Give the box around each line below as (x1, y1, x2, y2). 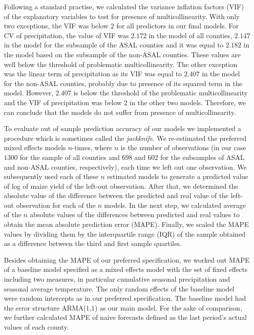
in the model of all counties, (148, 30, 233, 40)
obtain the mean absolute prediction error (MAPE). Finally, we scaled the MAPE (4, 219, 249, 229)
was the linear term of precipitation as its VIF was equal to (4, 68, 182, 79)
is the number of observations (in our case (121, 142, 246, 153)
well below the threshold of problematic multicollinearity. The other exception (4, 59, 237, 69)
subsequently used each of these (4, 171, 99, 181)
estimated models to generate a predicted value (107, 171, 249, 181)
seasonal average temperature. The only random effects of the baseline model (4, 283, 234, 293)
